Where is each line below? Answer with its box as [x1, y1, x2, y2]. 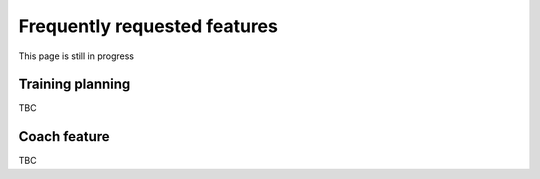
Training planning [18, 76, 131, 93]
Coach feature [18, 128, 110, 145]
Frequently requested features [18, 15, 279, 37]
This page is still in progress [18, 50, 135, 62]
